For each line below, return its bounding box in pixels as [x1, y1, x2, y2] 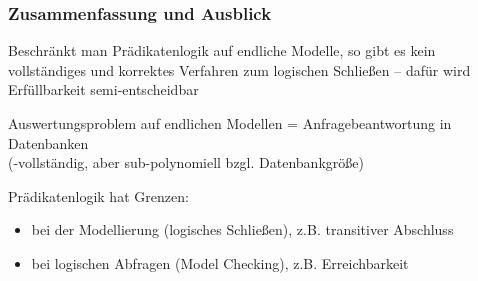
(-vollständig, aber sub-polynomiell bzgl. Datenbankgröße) [8, 152, 364, 173]
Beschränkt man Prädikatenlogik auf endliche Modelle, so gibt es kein [8, 40, 436, 61]
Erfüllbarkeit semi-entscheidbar [8, 79, 199, 100]
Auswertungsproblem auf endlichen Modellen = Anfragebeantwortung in [8, 113, 452, 133]
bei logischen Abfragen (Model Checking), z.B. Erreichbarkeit [31, 252, 409, 273]
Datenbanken [8, 132, 89, 153]
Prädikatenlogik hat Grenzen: [8, 185, 189, 206]
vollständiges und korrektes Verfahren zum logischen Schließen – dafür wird [8, 59, 471, 80]
